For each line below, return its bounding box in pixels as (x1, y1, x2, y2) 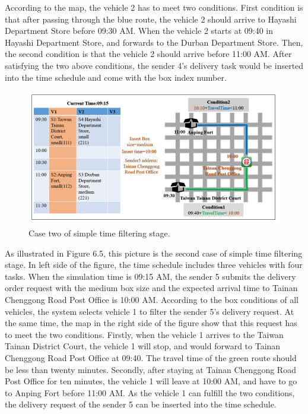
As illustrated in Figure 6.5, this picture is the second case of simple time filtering (5, 246, 303, 259)
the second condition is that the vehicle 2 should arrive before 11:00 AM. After (5, 48, 292, 60)
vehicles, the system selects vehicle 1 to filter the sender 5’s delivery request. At (5, 305, 294, 317)
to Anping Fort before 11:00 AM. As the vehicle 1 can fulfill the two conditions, (5, 386, 295, 399)
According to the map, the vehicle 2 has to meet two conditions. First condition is (5, 1, 303, 13)
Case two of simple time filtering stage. (28, 227, 170, 239)
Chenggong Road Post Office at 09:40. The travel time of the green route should (5, 351, 297, 364)
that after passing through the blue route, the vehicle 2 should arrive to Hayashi (5, 12, 297, 25)
